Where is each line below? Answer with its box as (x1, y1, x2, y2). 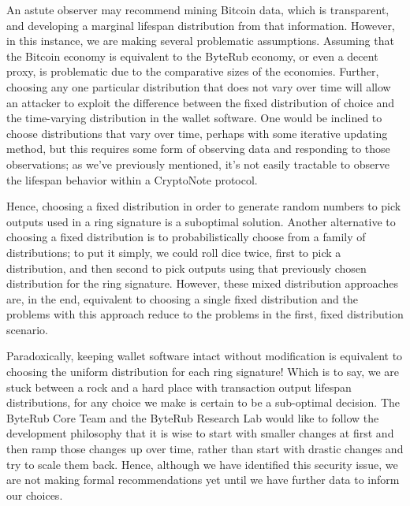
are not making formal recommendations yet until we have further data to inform (6, 471, 400, 488)
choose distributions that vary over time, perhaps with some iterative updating (6, 125, 388, 141)
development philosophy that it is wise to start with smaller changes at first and (6, 425, 394, 441)
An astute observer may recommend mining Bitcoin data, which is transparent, (6, 2, 389, 17)
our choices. (6, 486, 63, 503)
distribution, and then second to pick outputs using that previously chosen (6, 259, 367, 276)
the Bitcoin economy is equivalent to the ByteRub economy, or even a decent (6, 47, 378, 64)
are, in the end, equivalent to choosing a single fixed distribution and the (6, 290, 359, 307)
